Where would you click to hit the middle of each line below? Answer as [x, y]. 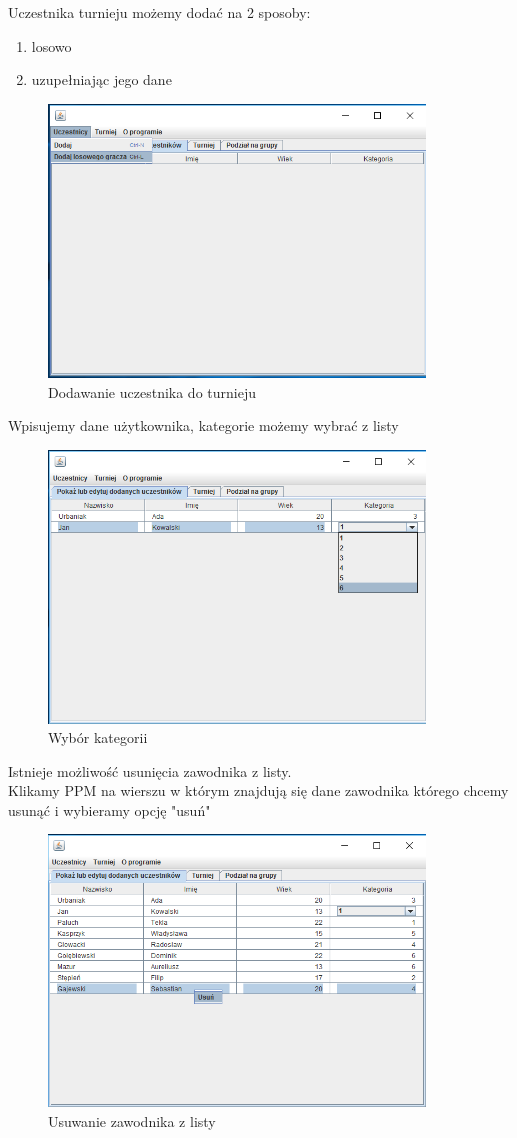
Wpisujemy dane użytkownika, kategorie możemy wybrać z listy [203, 425]
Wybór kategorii [98, 737]
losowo [51, 45]
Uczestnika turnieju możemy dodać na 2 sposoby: [159, 12]
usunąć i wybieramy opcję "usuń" [109, 809]
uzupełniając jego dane [101, 79]
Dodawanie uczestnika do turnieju [152, 391]
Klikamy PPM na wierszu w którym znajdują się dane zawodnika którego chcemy [258, 790]
